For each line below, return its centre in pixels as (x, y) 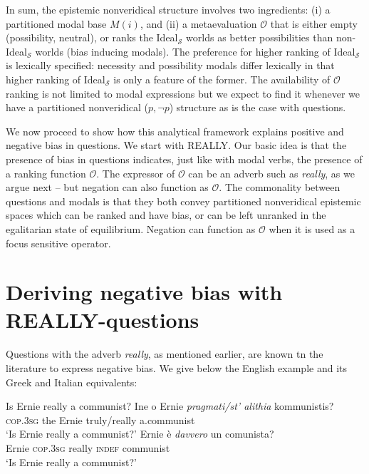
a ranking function (46, 173)
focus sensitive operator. (58, 243)
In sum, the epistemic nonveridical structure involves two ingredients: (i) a (168, 9)
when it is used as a (312, 228)
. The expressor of (136, 173)
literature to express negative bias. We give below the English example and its (177, 368)
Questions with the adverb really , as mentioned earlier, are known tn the (165, 354)
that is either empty (314, 23)
